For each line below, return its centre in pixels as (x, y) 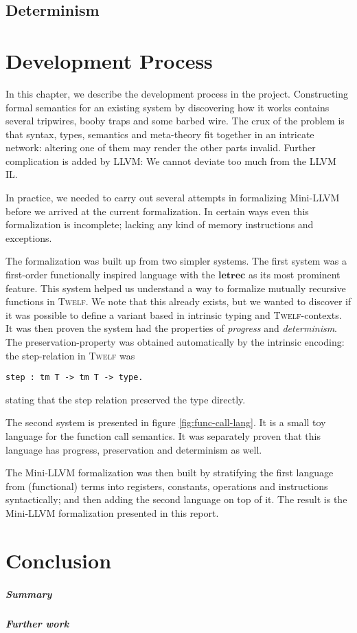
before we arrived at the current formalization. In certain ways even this (157, 211)
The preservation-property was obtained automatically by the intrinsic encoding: (175, 342)
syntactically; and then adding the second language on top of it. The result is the (176, 499)
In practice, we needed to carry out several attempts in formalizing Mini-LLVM (173, 198)
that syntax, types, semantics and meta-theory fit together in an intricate (160, 134)
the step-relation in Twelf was (70, 355)
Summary (29, 593)
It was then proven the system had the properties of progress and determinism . (172, 328)
